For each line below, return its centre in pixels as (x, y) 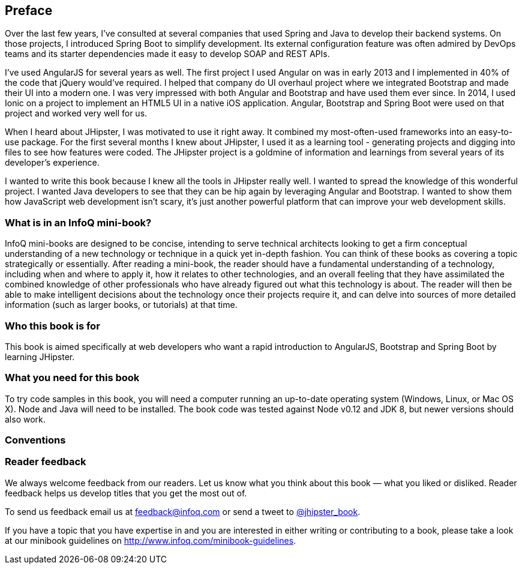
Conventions (35, 440)
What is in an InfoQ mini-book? (78, 222)
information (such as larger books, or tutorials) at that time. (121, 305)
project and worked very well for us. (76, 113)
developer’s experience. (52, 163)
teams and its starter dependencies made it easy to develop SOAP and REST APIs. (167, 54)
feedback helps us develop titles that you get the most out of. (126, 493)
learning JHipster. (40, 357)
